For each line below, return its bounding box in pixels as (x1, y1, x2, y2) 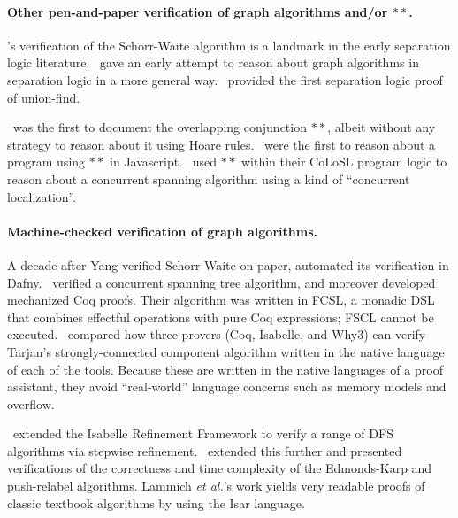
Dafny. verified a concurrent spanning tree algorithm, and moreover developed (7, 273, 436, 291)
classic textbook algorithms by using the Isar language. (7, 493, 305, 512)
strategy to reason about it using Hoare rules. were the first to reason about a (7, 135, 436, 153)
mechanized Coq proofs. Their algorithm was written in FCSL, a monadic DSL (7, 290, 435, 309)
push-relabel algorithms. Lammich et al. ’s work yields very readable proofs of (7, 476, 425, 495)
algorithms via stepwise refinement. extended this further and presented (7, 441, 402, 460)
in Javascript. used (110, 152, 218, 171)
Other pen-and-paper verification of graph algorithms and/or (7, 2, 388, 20)
